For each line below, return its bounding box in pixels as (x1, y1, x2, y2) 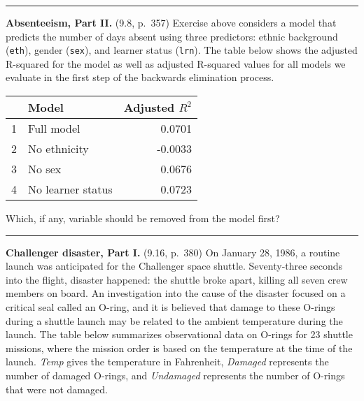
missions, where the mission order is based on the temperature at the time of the (6, 340, 353, 355)
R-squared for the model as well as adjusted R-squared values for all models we (6, 56, 346, 71)
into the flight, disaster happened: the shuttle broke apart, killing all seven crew (6, 272, 348, 286)
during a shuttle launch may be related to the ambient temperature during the (6, 313, 343, 328)
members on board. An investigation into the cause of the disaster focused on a (6, 286, 346, 300)
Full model (28, 120, 80, 137)
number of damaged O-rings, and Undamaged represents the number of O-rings (6, 367, 345, 382)
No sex (28, 161, 62, 177)
